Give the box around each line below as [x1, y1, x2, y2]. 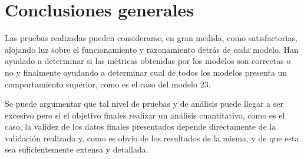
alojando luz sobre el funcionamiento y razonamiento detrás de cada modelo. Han [5, 43, 299, 55]
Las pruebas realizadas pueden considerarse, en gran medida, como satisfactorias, [5, 32, 298, 44]
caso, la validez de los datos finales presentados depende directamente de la [5, 120, 276, 133]
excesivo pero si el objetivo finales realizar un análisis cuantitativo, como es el [5, 109, 285, 121]
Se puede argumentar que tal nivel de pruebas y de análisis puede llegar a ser [5, 97, 283, 110]
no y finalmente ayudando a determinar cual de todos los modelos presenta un [5, 66, 288, 78]
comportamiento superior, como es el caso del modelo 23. [5, 77, 211, 90]
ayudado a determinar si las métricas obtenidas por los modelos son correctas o [5, 55, 291, 67]
